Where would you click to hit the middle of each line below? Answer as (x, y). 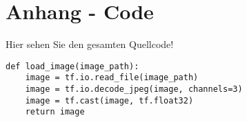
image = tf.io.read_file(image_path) (112, 78)
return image (55, 112)
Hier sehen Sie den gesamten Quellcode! (90, 44)
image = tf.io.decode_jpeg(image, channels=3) (134, 89)
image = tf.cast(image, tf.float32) (109, 100)
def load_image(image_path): (72, 66)
